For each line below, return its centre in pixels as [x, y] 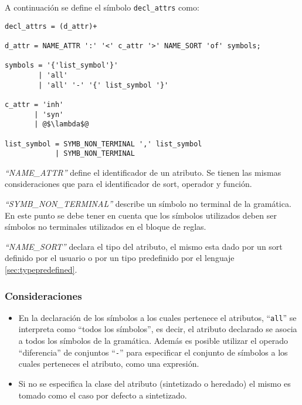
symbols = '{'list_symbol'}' [62, 66]
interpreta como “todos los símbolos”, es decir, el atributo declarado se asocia [158, 329]
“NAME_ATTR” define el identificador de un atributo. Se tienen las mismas [143, 172]
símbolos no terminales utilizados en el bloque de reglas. [106, 227]
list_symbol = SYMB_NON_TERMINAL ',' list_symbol [104, 144]
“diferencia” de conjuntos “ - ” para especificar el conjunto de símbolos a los [153, 352]
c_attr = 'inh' [34, 104]
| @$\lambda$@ [62, 124]
